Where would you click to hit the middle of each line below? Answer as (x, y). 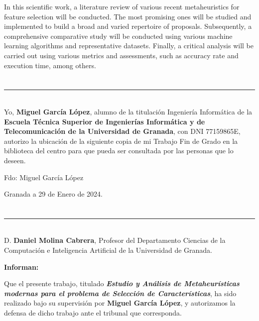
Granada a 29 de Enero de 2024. (53, 194)
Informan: (21, 267)
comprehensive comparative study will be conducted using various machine (118, 36)
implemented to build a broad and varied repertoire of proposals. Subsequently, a (128, 26)
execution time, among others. (50, 65)
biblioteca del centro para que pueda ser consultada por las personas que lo (119, 151)
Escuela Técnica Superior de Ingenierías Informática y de (105, 121)
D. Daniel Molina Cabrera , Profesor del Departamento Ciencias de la (115, 240)
